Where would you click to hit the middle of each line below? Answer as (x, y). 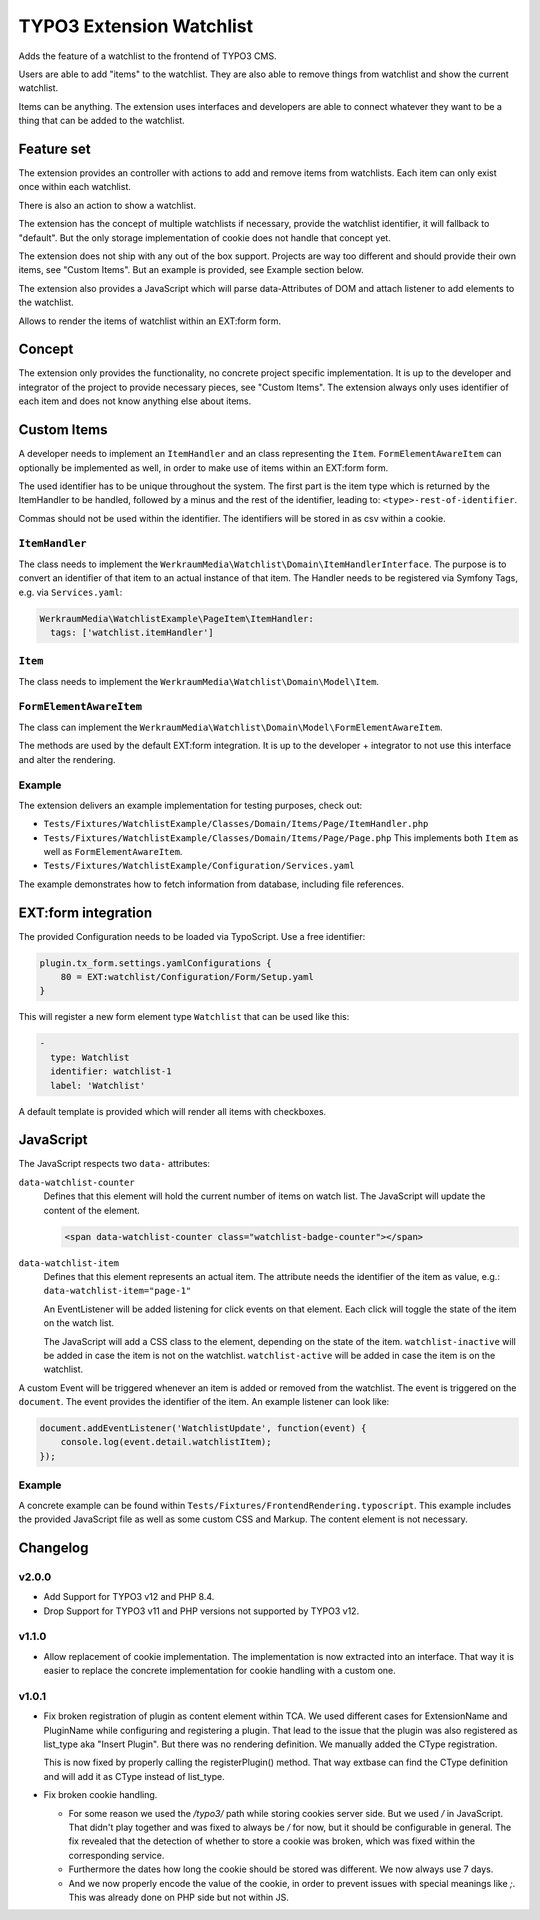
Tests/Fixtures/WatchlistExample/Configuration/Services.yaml (199, 866)
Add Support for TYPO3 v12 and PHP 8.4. (129, 1597)
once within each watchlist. (75, 187)
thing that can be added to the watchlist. (101, 121)
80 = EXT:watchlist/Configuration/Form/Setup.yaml (187, 977)
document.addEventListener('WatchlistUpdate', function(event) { (203, 1428)
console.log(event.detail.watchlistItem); (166, 1442)
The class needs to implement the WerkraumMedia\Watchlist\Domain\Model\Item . (199, 681)
